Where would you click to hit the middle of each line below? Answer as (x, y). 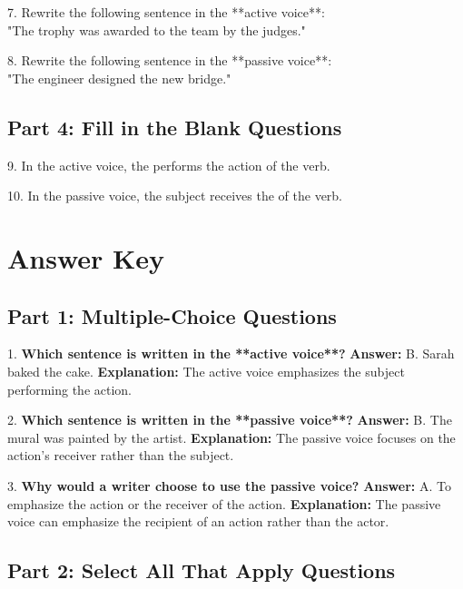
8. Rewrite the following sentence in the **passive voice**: (170, 60)
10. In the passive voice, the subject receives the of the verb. (175, 196)
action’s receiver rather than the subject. (121, 455)
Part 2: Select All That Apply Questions (202, 570)
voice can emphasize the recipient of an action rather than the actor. (198, 521)
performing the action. (69, 389)
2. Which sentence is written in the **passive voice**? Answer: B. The (230, 420)
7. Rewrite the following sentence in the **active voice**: (166, 12)
